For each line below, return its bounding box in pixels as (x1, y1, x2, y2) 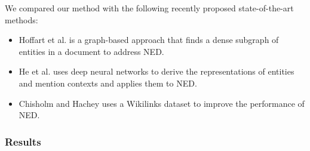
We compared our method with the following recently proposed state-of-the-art (5, 2, 294, 14)
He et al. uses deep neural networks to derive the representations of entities (19, 65, 294, 78)
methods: (5, 13, 38, 26)
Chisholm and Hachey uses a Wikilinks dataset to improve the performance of (19, 97, 305, 109)
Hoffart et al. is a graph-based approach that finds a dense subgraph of (19, 33, 279, 46)
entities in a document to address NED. (19, 45, 164, 57)
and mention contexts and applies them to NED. (19, 76, 197, 89)
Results (5, 134, 41, 149)
